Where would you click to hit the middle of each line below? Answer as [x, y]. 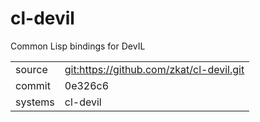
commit [33, 85]
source [31, 69]
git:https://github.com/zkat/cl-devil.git [154, 69]
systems [35, 102]
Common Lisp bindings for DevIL [78, 46]
